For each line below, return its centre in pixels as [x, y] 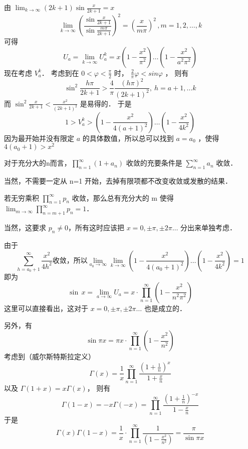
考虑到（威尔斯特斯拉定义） [50, 356]
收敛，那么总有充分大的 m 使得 [123, 197]
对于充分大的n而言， [38, 163]
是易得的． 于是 [106, 103]
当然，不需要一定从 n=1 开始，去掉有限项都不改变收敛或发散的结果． [118, 181]
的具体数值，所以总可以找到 [128, 138]
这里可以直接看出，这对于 [46, 308]
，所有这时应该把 [96, 228]
